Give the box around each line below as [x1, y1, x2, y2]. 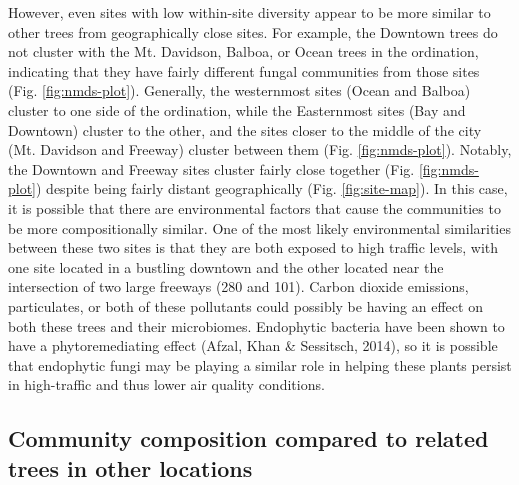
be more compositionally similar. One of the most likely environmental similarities [8, 217, 511, 238]
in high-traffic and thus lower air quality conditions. [8, 374, 325, 395]
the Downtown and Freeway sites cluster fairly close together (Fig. [8, 158, 415, 179]
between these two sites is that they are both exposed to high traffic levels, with [8, 237, 499, 258]
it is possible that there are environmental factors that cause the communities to [8, 197, 501, 218]
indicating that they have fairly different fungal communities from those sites [8, 60, 480, 81]
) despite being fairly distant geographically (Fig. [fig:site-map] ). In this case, [36, 178, 508, 199]
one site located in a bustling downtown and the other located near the [8, 256, 444, 277]
